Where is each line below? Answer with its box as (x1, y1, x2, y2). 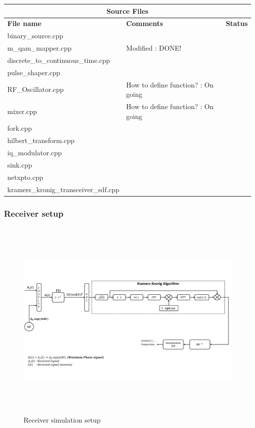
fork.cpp (7, 123, 32, 133)
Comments (126, 18, 163, 29)
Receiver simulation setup (24, 414, 101, 425)
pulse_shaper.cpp (7, 67, 60, 77)
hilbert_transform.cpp (7, 135, 75, 145)
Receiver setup (4, 207, 64, 219)
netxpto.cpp (7, 171, 43, 182)
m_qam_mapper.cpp (7, 43, 72, 53)
